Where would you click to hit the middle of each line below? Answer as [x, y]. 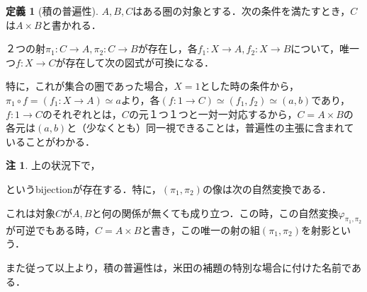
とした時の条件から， [250, 86]
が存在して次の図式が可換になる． [135, 62]
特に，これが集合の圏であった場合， [90, 86]
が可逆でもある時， [50, 229]
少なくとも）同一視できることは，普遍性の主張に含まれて [220, 128]
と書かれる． [71, 24]
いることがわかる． [50, 141]
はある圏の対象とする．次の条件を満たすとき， [242, 11]
